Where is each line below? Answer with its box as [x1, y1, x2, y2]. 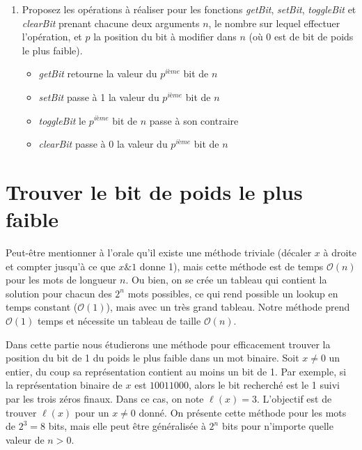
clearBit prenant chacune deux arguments [22, 15, 200, 30]
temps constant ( [6, 300, 78, 314]
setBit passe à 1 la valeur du [38, 89, 159, 104]
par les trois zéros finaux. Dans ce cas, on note [6, 391, 204, 405]
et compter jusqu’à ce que [6, 258, 116, 273]
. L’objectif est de [256, 391, 332, 405]
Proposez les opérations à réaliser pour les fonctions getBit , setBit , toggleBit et [22, 2, 356, 16]
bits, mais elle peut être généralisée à [48, 419, 206, 433]
